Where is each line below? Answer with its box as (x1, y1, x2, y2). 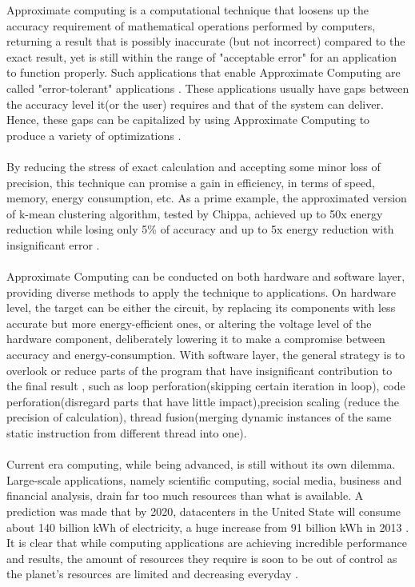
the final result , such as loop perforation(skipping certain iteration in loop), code (6, 377, 405, 394)
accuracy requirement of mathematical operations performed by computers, (6, 17, 376, 34)
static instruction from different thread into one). (6, 425, 247, 441)
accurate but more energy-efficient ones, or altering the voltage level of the (6, 314, 372, 331)
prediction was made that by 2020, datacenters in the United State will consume (6, 503, 401, 519)
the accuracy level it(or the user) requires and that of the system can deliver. (6, 95, 384, 112)
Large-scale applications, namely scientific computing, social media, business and (6, 471, 402, 488)
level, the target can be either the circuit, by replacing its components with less (6, 299, 396, 316)
